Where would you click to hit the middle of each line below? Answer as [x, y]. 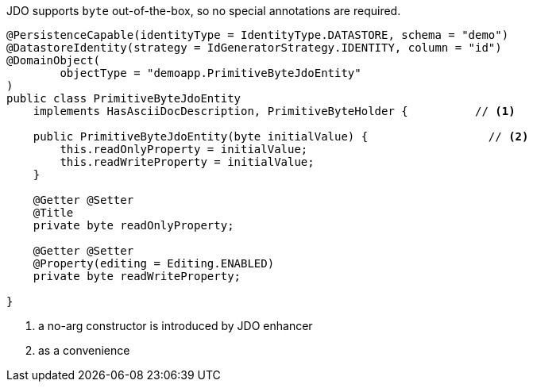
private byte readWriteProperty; [137, 276]
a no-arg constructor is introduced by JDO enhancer [176, 326]
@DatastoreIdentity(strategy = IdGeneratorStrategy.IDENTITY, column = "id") [254, 48]
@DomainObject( [54, 60]
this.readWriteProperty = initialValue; [187, 162]
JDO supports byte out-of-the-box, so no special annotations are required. [204, 11]
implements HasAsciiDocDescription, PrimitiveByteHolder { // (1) [274, 111]
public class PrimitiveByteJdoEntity [124, 98]
